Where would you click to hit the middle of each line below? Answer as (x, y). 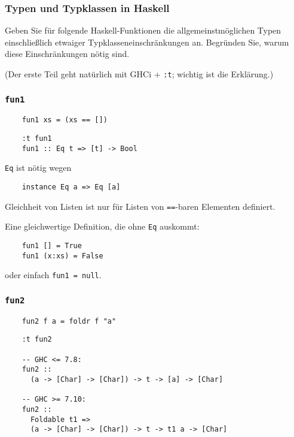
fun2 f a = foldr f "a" (69, 321)
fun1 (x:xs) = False (62, 256)
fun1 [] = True (52, 246)
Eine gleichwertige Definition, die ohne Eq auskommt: (102, 226)
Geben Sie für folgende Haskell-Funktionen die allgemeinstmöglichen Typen (143, 30)
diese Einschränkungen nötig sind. (67, 54)
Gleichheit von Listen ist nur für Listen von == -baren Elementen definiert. (140, 206)
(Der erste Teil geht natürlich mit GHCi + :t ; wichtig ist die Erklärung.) (139, 74)
